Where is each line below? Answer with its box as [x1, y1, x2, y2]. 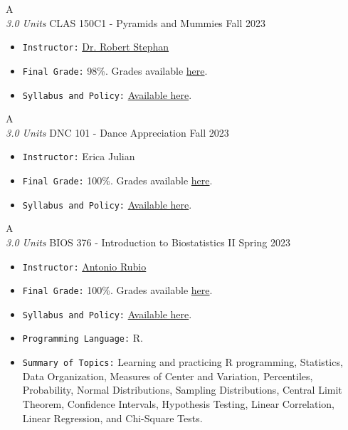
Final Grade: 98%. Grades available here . [22, 63, 208, 78]
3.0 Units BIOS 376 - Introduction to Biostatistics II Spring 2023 [6, 234, 290, 249]
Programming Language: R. [22, 330, 143, 345]
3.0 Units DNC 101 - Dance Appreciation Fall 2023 [6, 125, 229, 140]
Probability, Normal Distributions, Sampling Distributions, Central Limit [22, 382, 342, 397]
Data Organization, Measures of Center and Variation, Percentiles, [22, 368, 313, 383]
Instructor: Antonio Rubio [22, 258, 147, 273]
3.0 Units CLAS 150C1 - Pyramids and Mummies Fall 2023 [6, 15, 265, 30]
